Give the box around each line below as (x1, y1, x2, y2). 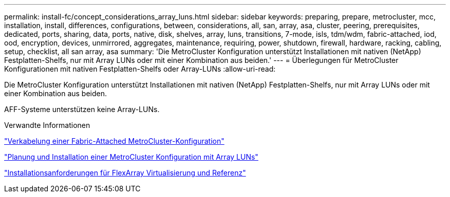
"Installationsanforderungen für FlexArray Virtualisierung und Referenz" (4, 168, 246, 177)
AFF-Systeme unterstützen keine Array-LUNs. (4, 105, 160, 114)
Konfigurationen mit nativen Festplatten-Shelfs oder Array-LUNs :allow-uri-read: (4, 64, 276, 73)
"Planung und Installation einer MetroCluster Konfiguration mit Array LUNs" (4, 152, 258, 161)
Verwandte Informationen (4, 121, 90, 129)
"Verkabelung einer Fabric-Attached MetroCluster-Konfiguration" (4, 137, 224, 145)
